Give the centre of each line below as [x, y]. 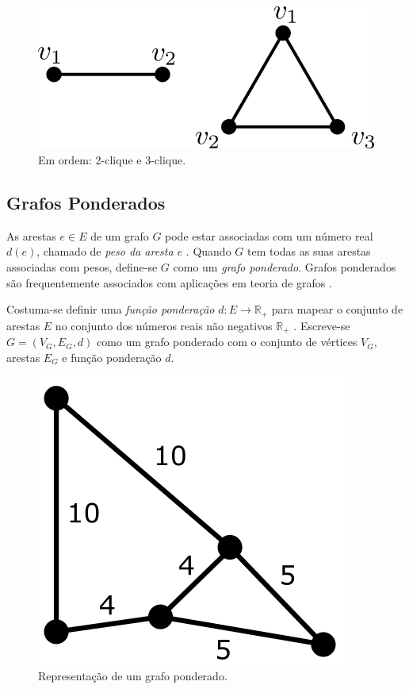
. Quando [208, 251]
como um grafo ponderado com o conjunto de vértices [227, 342]
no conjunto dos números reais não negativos [164, 325]
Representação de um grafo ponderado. [133, 675]
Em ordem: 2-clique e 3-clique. [112, 160]
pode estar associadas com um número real [269, 235]
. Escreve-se [322, 325]
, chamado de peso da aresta [105, 251]
